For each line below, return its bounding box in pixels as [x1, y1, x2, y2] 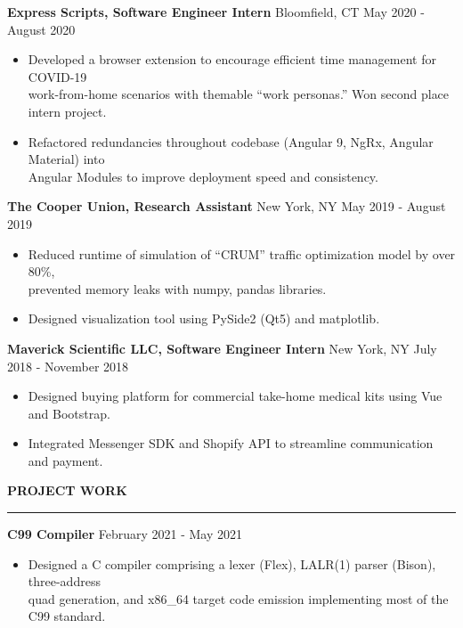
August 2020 [7, 20, 76, 38]
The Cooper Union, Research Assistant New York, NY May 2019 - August [7, 197, 446, 216]
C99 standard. [28, 607, 106, 625]
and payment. [28, 451, 103, 469]
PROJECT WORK [7, 481, 127, 500]
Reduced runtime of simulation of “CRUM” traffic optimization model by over [28, 244, 456, 263]
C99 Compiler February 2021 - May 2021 [7, 525, 243, 543]
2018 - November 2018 [7, 356, 129, 375]
